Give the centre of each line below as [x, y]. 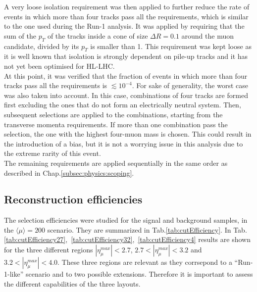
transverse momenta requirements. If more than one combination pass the [116, 124]
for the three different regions [49, 250]
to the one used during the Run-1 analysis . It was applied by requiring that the [124, 26]
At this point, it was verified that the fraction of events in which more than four [126, 75]
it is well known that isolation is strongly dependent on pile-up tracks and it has [126, 56]
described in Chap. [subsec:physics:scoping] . [69, 172]
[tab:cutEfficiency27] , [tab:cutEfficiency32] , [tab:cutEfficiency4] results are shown [127, 239]
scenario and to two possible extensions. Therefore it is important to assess [139, 274]
